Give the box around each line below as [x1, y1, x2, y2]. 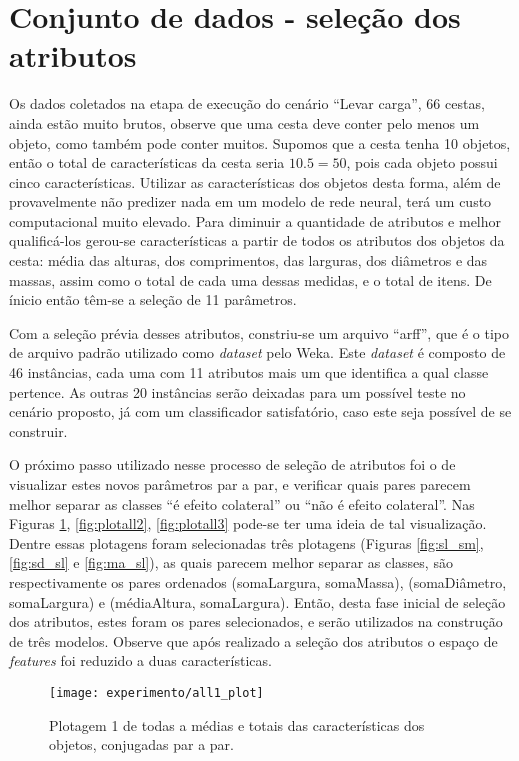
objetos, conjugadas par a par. [49, 734, 234, 755]
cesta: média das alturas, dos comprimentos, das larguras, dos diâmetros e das [9, 250, 488, 271]
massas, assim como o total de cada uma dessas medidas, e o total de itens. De [9, 269, 492, 290]
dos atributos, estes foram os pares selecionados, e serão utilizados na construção [9, 611, 503, 632]
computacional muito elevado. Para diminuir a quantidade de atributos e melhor [9, 210, 502, 231]
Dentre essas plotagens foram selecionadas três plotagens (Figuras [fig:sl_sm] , [9, 532, 484, 553]
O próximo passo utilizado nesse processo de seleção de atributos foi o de [9, 454, 456, 475]
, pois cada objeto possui [346, 152, 498, 173]
